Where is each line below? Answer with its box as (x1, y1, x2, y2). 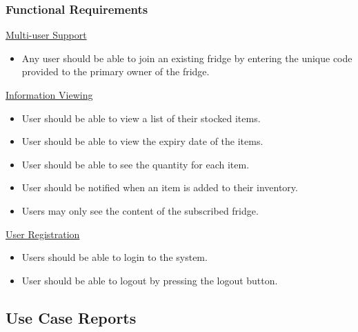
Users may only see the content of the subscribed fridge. (21, 203, 259, 217)
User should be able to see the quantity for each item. (21, 157, 250, 171)
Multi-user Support (6, 28, 87, 42)
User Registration (6, 226, 80, 241)
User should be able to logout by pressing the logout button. (21, 273, 278, 287)
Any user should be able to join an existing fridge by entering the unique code (21, 50, 352, 65)
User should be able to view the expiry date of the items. (21, 134, 263, 148)
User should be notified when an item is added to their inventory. (21, 180, 298, 195)
